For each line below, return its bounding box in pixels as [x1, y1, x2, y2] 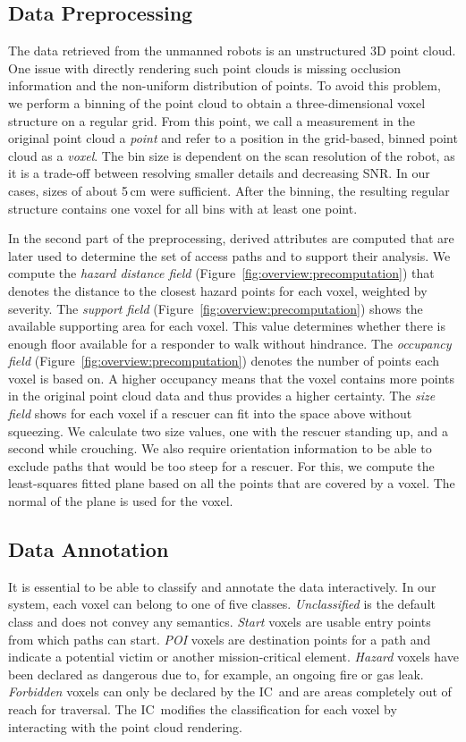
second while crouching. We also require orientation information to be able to [8, 439, 432, 458]
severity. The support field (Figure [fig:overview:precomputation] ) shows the [8, 299, 423, 317]
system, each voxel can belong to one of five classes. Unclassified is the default [8, 594, 436, 613]
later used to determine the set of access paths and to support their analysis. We [8, 246, 451, 265]
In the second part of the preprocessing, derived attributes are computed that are [8, 229, 454, 248]
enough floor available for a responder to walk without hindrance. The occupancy [8, 333, 452, 352]
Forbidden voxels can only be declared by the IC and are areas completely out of [8, 682, 452, 701]
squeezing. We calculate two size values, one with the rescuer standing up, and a [8, 421, 448, 440]
